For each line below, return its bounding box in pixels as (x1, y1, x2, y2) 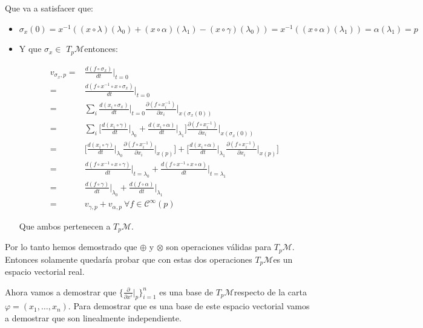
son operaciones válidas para (166, 240, 272, 253)
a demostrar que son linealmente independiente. (5, 312, 182, 324)
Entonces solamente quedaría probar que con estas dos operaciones (5, 252, 252, 265)
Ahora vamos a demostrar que (5, 285, 117, 298)
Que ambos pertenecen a (19, 219, 111, 232)
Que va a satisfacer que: (5, 2, 94, 14)
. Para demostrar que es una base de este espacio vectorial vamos (68, 300, 310, 312)
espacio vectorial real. (5, 265, 85, 278)
